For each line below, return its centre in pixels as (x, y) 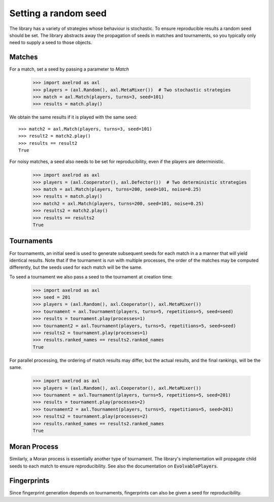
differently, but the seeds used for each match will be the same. (76, 267)
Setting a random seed (58, 13)
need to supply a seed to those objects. (51, 43)
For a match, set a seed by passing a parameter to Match (69, 69)
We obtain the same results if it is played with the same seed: (73, 117)
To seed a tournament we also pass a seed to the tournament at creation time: (91, 276)
